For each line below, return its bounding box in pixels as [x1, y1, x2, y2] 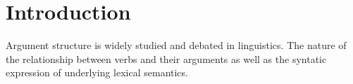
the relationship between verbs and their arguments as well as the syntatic [6, 51, 327, 66]
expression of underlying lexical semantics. [6, 65, 188, 80]
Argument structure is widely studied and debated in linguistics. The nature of [6, 38, 347, 52]
